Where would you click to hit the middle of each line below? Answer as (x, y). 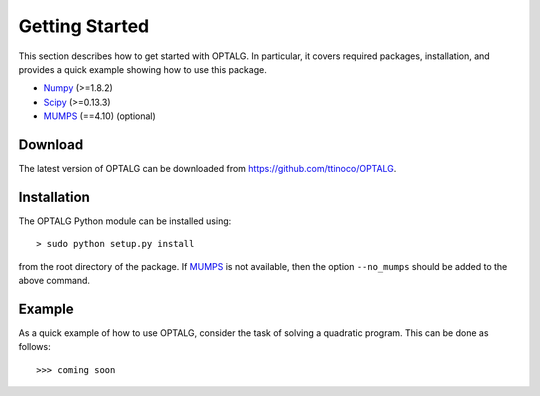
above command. (54, 281)
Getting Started (84, 26)
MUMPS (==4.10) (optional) (100, 116)
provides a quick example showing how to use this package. (142, 69)
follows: (34, 347)
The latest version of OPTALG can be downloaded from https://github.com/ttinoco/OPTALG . (207, 169)
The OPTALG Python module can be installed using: (125, 221)
